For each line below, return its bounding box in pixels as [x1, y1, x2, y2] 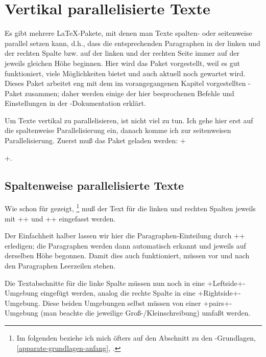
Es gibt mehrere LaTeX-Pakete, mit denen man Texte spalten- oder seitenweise [5, 28, 252, 38]
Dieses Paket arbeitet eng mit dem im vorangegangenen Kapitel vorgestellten [5, 78, 246, 88]
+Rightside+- [198, 287, 241, 298]
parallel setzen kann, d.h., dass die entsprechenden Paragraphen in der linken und [5, 37, 260, 48]
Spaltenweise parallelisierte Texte [5, 177, 184, 193]
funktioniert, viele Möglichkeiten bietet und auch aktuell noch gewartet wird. [5, 68, 246, 78]
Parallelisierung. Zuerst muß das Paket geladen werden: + [5, 135, 186, 146]
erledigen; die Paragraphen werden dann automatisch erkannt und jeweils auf [5, 240, 246, 251]
